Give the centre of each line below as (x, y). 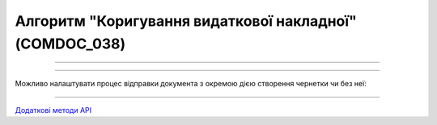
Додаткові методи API (53, 110)
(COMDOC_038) (70, 44)
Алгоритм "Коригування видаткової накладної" (186, 21)
